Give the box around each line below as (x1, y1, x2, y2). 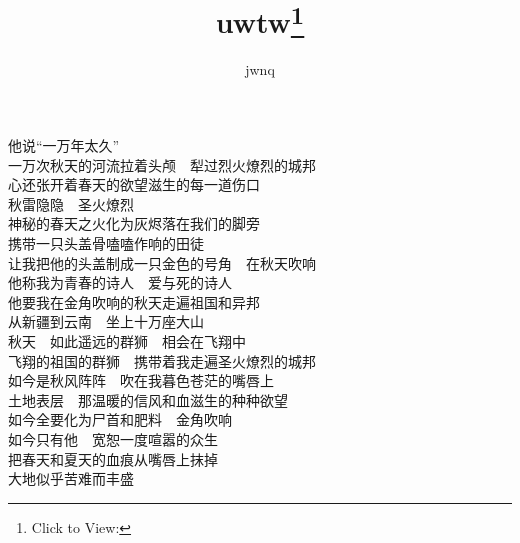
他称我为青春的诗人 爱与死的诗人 (8, 272, 232, 293)
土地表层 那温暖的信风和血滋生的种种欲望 (8, 389, 288, 410)
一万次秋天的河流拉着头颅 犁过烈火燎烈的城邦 (8, 154, 316, 175)
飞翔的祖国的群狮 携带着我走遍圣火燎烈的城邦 (8, 350, 316, 371)
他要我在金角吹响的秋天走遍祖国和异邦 (8, 291, 260, 312)
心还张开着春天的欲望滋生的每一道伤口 (8, 174, 260, 195)
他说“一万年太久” (8, 135, 120, 156)
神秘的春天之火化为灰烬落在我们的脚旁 (8, 213, 260, 234)
